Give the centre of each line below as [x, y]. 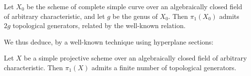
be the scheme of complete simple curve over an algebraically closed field [134, 6]
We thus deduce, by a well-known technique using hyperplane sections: [109, 41]
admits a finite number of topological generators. [164, 67]
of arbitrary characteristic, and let [55, 16]
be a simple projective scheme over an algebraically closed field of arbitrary [135, 58]
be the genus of [135, 16]
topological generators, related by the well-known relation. [99, 25]
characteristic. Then [33, 67]
